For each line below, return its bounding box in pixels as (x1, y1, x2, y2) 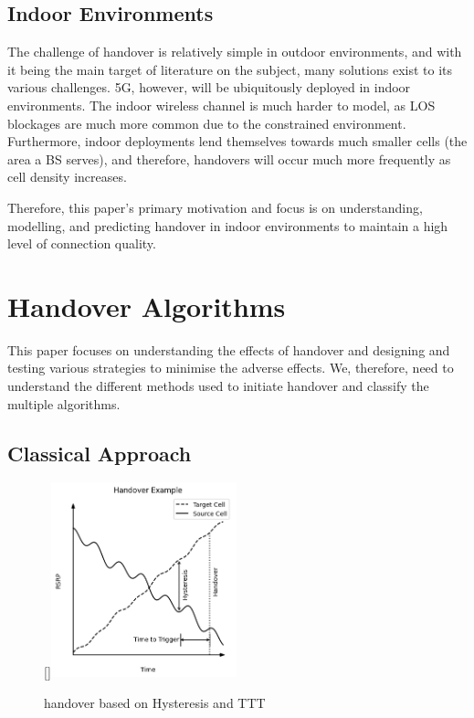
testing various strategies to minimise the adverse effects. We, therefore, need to (7, 358, 454, 377)
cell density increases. (7, 167, 127, 186)
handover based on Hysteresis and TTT (44, 692, 266, 712)
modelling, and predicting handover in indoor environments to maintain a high (7, 216, 448, 235)
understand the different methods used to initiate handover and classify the (7, 376, 429, 396)
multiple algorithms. (7, 394, 121, 413)
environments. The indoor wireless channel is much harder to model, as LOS (7, 95, 436, 114)
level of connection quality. (7, 234, 156, 253)
